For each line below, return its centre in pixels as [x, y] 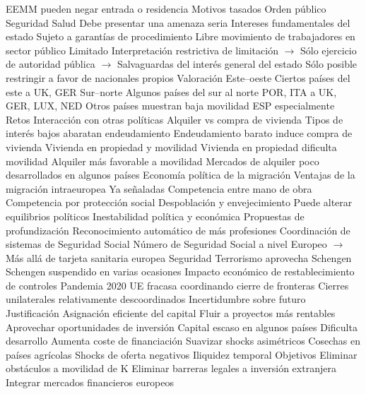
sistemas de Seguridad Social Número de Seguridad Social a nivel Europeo [166, 244]
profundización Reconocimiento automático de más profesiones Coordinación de [178, 230]
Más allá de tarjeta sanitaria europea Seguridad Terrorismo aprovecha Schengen [179, 257]
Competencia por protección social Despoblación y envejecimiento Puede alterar [179, 202]
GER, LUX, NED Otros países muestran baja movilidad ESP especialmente [170, 106]
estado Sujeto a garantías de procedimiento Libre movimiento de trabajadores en [181, 36]
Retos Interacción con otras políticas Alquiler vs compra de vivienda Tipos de [175, 119]
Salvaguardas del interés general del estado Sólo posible [237, 64]
